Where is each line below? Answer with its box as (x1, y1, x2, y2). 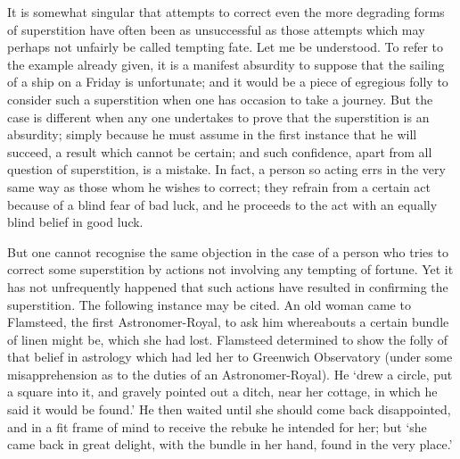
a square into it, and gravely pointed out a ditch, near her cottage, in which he (7, 382, 438, 401)
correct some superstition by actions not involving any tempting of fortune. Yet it (7, 260, 454, 279)
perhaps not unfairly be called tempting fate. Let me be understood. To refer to (7, 38, 444, 56)
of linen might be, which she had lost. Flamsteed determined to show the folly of (7, 330, 448, 348)
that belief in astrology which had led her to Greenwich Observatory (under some (7, 347, 453, 366)
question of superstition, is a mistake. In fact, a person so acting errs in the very (7, 160, 446, 179)
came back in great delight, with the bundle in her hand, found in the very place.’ (7, 435, 453, 454)
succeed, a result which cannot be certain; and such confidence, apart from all (7, 142, 432, 161)
